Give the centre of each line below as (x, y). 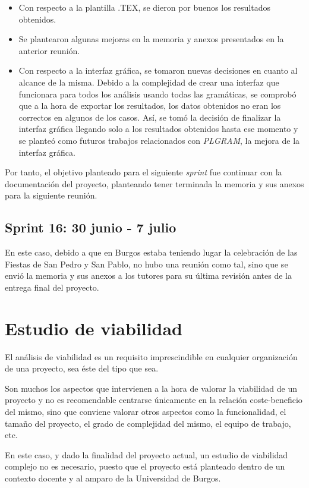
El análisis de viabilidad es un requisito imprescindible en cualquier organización (151, 356)
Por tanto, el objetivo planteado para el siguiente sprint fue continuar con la (144, 172)
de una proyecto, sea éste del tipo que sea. (82, 368)
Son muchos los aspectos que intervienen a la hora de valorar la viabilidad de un (151, 388)
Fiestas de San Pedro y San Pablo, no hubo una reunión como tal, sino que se (146, 264)
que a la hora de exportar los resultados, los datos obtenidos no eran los (150, 106)
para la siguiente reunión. (51, 195)
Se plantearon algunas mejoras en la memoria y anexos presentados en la (151, 39)
